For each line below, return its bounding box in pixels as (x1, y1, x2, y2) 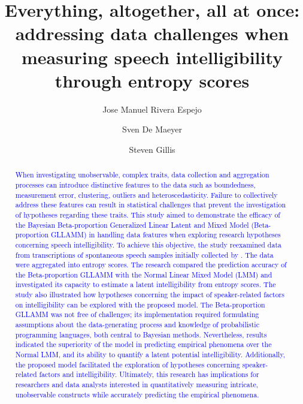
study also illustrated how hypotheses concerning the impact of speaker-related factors (15, 290, 284, 300)
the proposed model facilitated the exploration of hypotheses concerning (15, 359, 240, 369)
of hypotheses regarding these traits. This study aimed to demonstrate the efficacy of (15, 209, 280, 219)
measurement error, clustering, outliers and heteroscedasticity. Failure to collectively (15, 189, 278, 200)
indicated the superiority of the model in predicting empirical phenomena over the (15, 339, 272, 349)
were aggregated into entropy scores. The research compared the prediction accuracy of (15, 260, 287, 270)
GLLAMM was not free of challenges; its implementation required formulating (15, 309, 259, 319)
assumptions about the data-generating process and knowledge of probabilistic (15, 319, 259, 330)
